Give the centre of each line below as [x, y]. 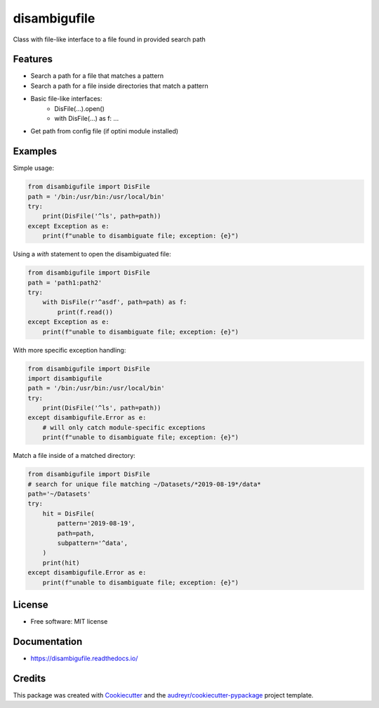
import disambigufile [65, 378]
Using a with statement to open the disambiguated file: [92, 254]
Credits [29, 678]
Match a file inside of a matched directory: [74, 456]
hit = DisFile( [68, 513]
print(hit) [61, 563]
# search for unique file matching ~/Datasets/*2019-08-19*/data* [144, 484]
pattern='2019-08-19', [97, 524]
